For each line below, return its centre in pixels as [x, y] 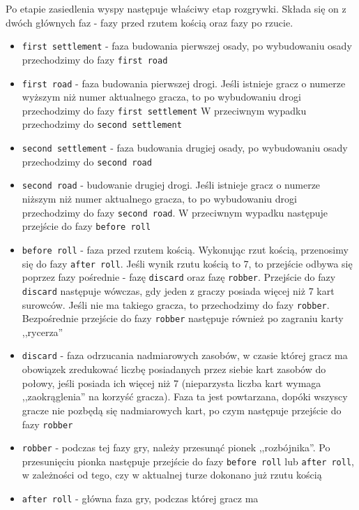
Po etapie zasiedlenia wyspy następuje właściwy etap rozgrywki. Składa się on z [176, 8]
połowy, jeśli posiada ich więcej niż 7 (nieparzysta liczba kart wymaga [171, 382]
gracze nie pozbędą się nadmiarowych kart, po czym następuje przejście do [182, 410]
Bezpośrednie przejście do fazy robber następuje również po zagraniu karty [183, 318]
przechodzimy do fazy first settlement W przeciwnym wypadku [164, 110]
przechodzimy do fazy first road [95, 59]
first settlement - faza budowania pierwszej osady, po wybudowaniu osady [187, 46]
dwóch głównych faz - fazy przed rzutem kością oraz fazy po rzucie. [150, 22]
